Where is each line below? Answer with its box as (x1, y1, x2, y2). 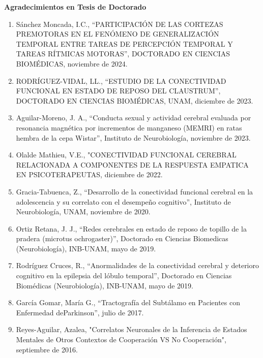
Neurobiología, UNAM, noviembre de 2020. (16, 206, 151, 217)
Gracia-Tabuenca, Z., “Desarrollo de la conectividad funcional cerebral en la (16, 186, 253, 197)
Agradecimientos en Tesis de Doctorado (4, 2, 147, 12)
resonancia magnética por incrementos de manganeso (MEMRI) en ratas (16, 122, 242, 133)
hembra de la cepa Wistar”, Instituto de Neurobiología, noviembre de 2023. (16, 132, 251, 143)
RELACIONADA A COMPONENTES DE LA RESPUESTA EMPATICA (16, 159, 249, 170)
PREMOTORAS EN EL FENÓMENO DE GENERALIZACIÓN (16, 28, 219, 39)
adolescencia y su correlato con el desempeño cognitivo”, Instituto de (16, 196, 231, 207)
